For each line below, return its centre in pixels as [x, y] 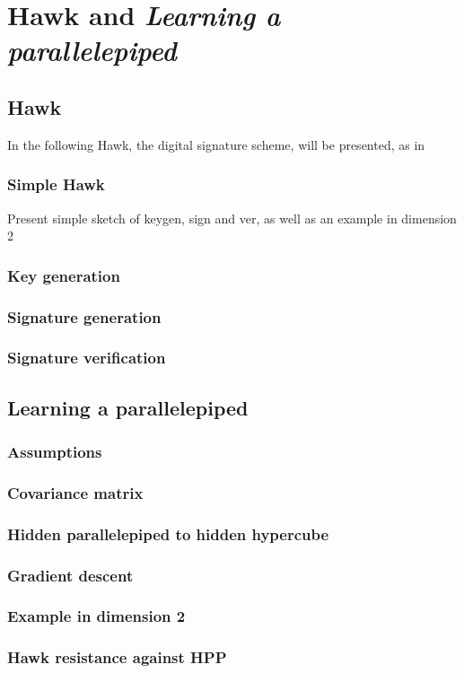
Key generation [64, 275]
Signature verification [87, 358]
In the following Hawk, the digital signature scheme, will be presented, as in [216, 144]
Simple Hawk [56, 184]
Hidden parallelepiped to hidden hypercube [168, 533]
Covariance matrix [75, 492]
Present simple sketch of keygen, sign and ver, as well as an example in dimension [232, 218]
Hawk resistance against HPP [117, 657]
